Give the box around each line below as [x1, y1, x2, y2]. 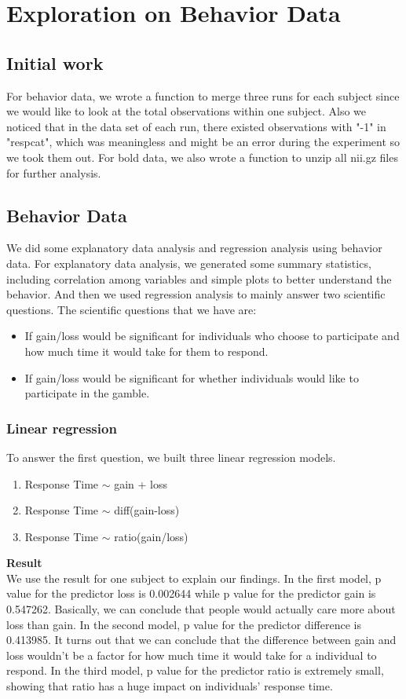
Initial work [6, 50, 104, 75]
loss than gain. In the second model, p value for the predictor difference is [6, 616, 361, 632]
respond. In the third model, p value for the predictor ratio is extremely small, [6, 662, 384, 679]
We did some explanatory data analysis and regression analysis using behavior [6, 240, 382, 256]
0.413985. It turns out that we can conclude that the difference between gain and [6, 631, 397, 648]
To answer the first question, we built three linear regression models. [6, 448, 336, 465]
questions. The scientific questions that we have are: [6, 301, 257, 317]
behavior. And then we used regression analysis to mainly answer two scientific [6, 286, 386, 302]
